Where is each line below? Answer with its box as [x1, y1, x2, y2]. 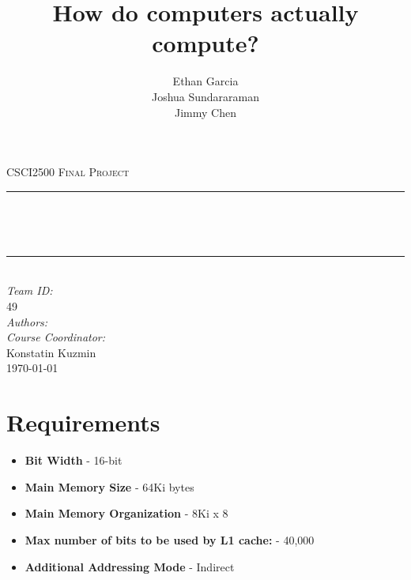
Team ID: [6, 282, 53, 299]
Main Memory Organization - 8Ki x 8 [25, 505, 228, 522]
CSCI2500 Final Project [6, 164, 130, 180]
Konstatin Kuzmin [6, 344, 96, 360]
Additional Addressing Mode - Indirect [25, 558, 235, 574]
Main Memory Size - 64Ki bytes [25, 478, 194, 495]
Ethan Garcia [172, 73, 239, 89]
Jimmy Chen [175, 104, 236, 120]
